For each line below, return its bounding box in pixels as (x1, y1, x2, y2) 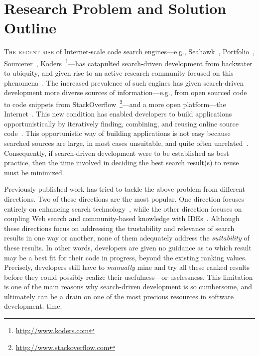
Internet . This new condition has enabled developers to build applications (4, 109, 232, 119)
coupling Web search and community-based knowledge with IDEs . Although (4, 213, 240, 224)
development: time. (4, 301, 62, 311)
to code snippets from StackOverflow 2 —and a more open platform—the (4, 97, 226, 109)
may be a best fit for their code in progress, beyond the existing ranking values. (4, 252, 247, 262)
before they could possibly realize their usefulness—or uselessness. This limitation (4, 271, 253, 282)
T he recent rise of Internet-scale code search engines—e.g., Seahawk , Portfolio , (4, 46, 255, 57)
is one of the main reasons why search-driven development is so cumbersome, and (4, 281, 253, 292)
